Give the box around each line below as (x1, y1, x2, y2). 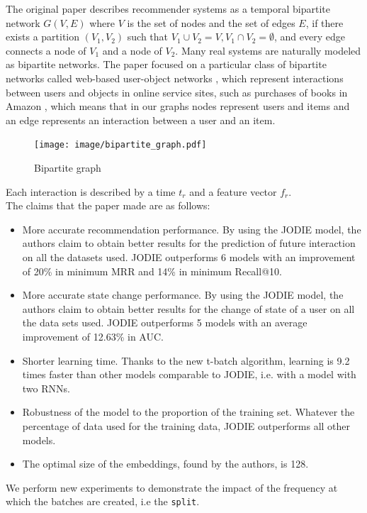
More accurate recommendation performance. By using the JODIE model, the (22, 221, 361, 236)
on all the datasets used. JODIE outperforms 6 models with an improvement (22, 249, 356, 264)
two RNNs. (22, 380, 70, 395)
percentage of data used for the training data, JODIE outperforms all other (22, 418, 351, 433)
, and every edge (273, 29, 345, 44)
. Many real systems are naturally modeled (175, 43, 361, 57)
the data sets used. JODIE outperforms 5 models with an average (22, 315, 307, 330)
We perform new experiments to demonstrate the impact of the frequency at (6, 480, 338, 495)
